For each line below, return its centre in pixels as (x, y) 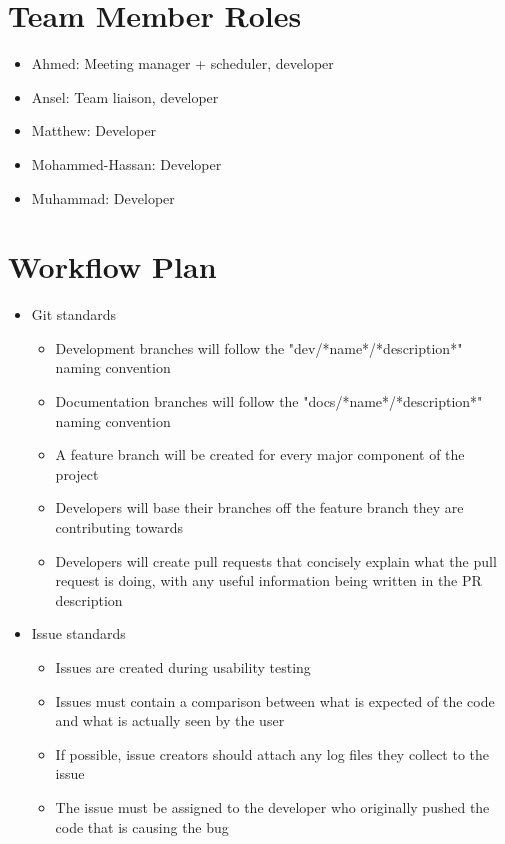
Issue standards (78, 633)
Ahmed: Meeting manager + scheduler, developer (182, 63)
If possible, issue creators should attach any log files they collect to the (272, 753)
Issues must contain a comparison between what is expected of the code (275, 700)
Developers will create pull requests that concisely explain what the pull (276, 560)
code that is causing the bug (142, 826)
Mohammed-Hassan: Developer (126, 163)
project (77, 473)
